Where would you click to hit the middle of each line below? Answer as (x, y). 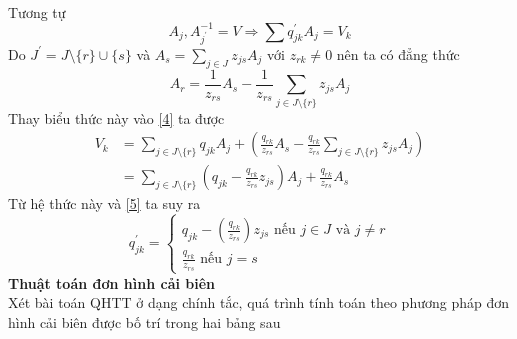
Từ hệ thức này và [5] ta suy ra (104, 203)
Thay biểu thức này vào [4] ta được (116, 117)
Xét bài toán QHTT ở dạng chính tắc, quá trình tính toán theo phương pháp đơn (259, 302)
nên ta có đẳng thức (398, 53)
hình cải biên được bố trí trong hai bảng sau (144, 322)
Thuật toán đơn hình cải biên (112, 282)
